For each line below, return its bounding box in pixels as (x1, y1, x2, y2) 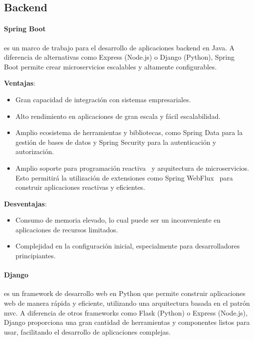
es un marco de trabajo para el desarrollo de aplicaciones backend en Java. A (4, 42, 234, 52)
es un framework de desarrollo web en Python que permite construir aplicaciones (4, 288, 246, 298)
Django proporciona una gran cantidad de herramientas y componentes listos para (4, 317, 250, 327)
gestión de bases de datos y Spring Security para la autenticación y (15, 136, 216, 147)
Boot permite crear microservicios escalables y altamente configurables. (4, 61, 217, 71)
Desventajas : (4, 198, 47, 208)
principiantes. (15, 250, 56, 261)
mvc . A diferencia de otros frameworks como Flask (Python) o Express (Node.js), (4, 307, 248, 317)
